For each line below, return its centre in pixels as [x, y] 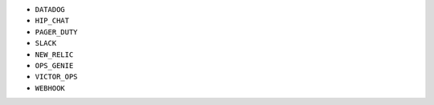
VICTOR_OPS [56, 77]
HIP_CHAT [52, 21]
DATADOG [50, 9]
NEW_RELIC [54, 55]
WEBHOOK [50, 88]
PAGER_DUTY [56, 32]
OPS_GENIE [54, 65]
